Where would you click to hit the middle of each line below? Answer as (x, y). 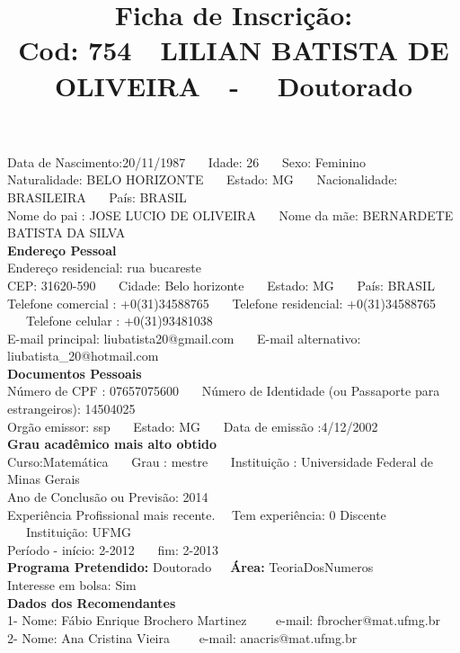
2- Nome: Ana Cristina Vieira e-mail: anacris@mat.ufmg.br (182, 637)
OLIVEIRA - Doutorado (234, 85)
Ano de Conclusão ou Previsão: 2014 (108, 497)
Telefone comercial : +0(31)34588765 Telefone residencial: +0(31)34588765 (221, 303)
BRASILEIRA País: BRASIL (97, 197)
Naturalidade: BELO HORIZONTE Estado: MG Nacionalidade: (203, 179)
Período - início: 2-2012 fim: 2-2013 (113, 549)
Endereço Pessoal (62, 250)
